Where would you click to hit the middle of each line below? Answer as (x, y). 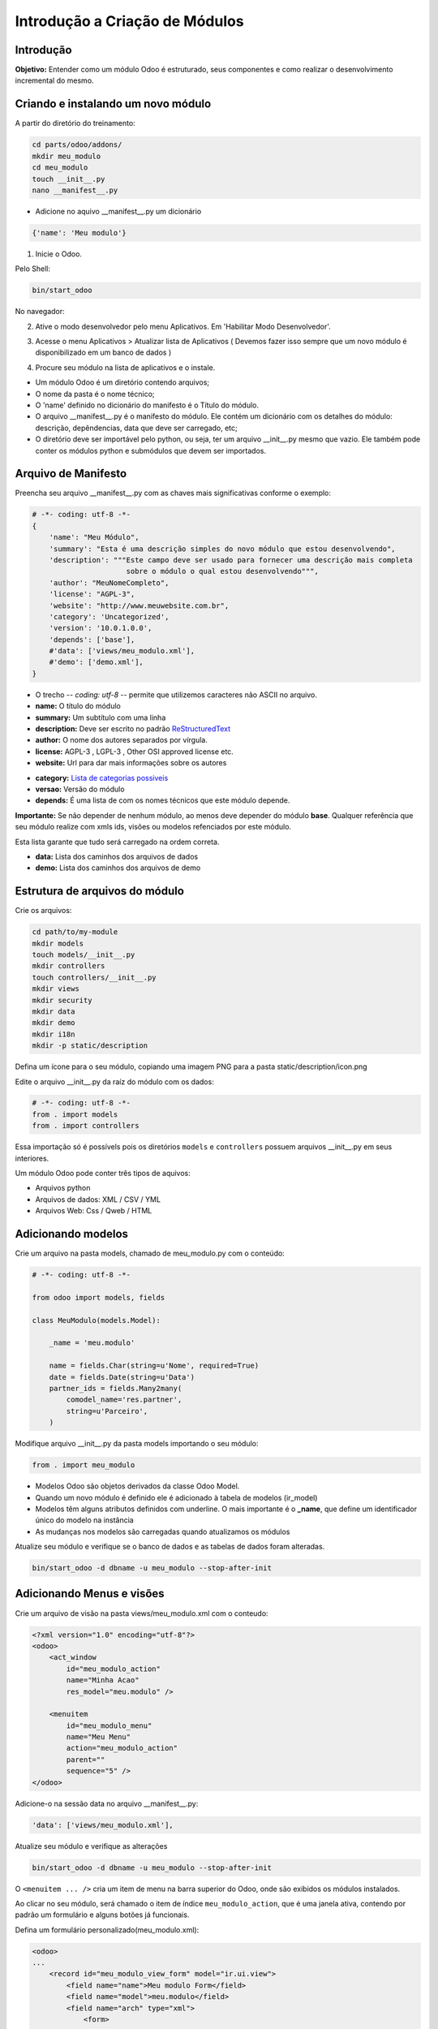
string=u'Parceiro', (107, 1411)
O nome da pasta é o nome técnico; (95, 394)
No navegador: (40, 312)
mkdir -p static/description (90, 1046)
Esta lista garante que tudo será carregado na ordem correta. (117, 842)
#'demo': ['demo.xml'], (96, 662)
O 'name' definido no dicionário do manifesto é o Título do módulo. (147, 405)
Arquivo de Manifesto (71, 474)
